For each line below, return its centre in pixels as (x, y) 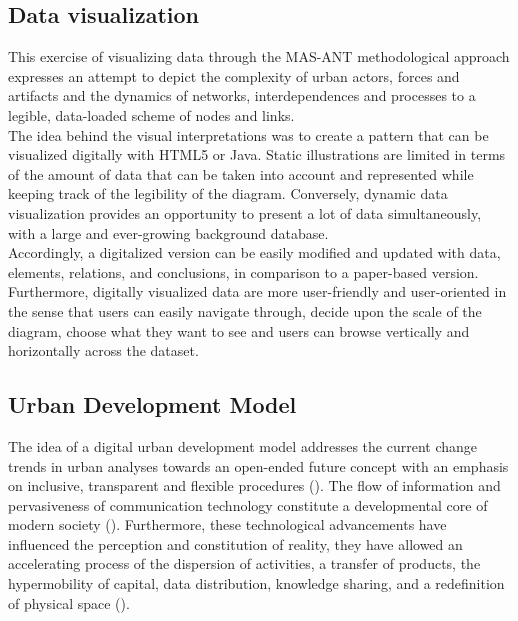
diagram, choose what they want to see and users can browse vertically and (239, 330)
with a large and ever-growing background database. (168, 232)
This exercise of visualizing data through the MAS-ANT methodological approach (259, 56)
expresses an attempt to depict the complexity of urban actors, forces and (234, 75)
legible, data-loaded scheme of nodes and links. (151, 114)
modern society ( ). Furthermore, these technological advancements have (227, 524)
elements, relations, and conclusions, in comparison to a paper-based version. (243, 271)
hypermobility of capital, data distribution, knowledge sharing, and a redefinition (256, 583)
